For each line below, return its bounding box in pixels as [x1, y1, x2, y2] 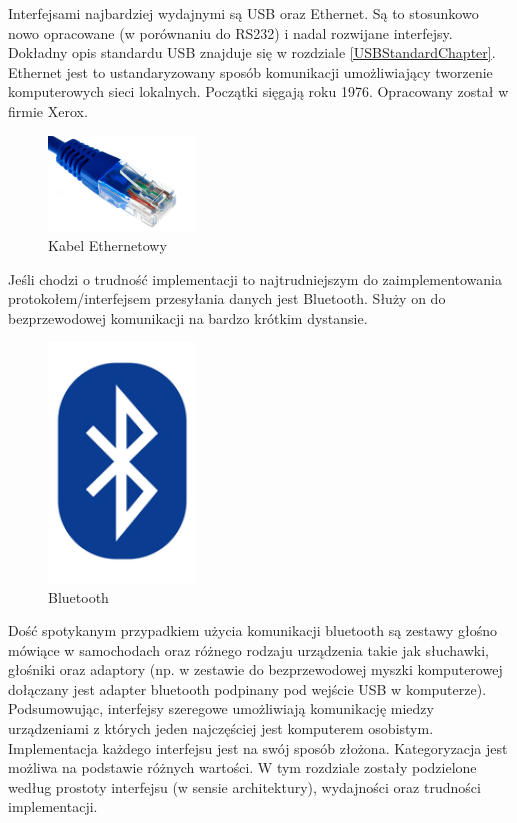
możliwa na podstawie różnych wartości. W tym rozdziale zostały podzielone [8, 757, 477, 778]
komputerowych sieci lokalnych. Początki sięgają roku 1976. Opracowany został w [8, 81, 509, 102]
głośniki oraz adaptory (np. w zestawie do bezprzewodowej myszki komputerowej [8, 659, 503, 680]
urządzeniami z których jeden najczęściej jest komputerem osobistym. [8, 718, 434, 739]
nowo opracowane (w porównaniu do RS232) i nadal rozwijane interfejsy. [8, 22, 453, 43]
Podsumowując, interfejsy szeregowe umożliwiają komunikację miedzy [8, 698, 434, 719]
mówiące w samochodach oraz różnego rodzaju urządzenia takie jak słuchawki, [8, 639, 489, 660]
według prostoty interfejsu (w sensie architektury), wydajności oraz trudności [8, 776, 481, 797]
